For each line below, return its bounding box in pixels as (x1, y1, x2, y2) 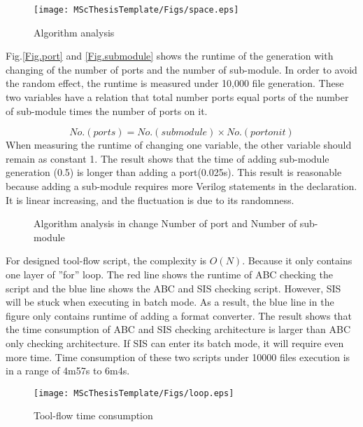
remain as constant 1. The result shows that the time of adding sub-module (6, 151, 329, 165)
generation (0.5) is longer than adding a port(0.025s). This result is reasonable (6, 165, 342, 179)
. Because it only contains (242, 253, 353, 268)
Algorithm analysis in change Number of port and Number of (34, 216, 297, 231)
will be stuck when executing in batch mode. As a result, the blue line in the (6, 294, 334, 309)
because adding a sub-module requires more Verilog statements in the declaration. (6, 179, 357, 193)
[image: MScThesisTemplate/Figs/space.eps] (34, 5, 239, 15)
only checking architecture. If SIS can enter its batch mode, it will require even (6, 335, 344, 350)
